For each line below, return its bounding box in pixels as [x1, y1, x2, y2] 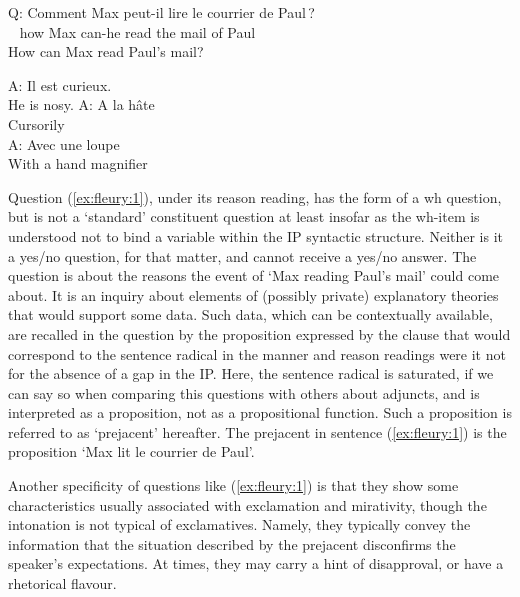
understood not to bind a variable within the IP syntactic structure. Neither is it [8, 225, 504, 246]
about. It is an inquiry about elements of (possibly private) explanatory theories [8, 284, 499, 305]
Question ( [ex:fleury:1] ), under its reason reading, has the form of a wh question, [8, 186, 502, 207]
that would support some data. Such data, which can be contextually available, [8, 304, 493, 325]
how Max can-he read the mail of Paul [19, 21, 256, 42]
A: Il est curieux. [8, 74, 112, 95]
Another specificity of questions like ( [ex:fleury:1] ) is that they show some [8, 475, 459, 496]
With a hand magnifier [8, 153, 148, 174]
